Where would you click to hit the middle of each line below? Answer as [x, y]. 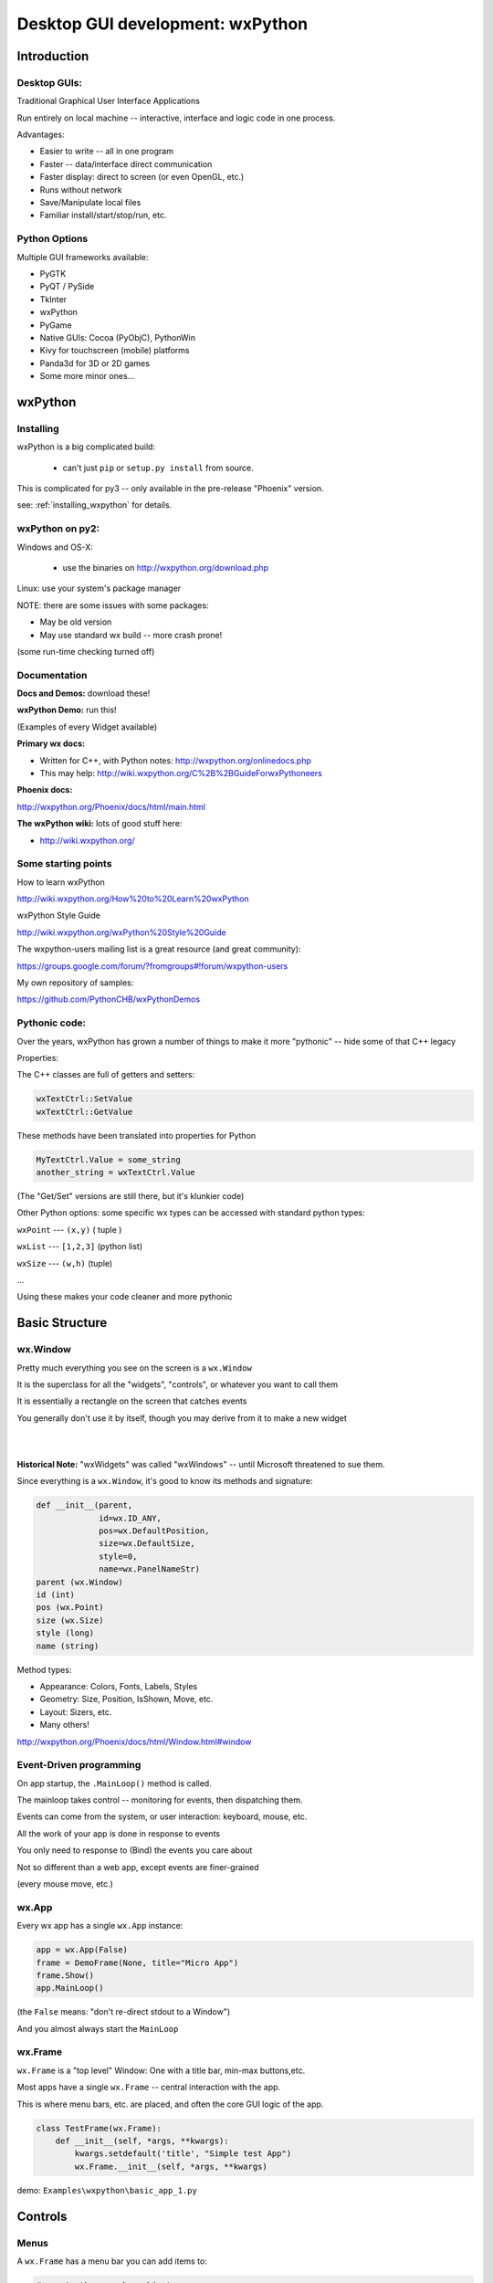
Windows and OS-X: [55, 547]
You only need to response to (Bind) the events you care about [135, 1850]
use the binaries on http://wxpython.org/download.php [166, 567]
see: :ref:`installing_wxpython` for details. [94, 505]
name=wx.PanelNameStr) [150, 1569]
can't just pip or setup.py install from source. [158, 468]
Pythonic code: [52, 1023]
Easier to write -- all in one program [106, 152]
